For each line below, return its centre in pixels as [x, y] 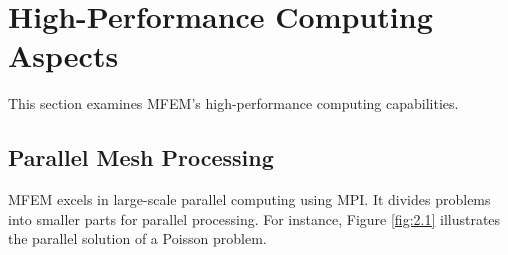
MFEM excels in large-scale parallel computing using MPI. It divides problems [249, 199]
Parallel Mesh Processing [141, 157]
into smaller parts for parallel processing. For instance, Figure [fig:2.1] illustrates [254, 218]
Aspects [63, 55]
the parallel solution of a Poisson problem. [137, 238]
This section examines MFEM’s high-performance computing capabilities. [233, 103]
